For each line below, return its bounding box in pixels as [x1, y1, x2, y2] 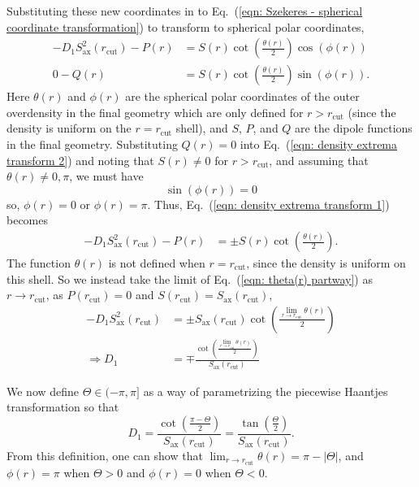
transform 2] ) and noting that [6, 151, 154, 168]
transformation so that [6, 398, 119, 415]
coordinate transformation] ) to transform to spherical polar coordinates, [6, 18, 365, 35]
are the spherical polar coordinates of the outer [125, 88, 360, 105]
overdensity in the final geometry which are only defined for [6, 103, 304, 120]
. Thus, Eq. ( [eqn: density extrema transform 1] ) [147, 195, 390, 212]
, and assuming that [269, 151, 369, 168]
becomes [6, 211, 49, 228]
